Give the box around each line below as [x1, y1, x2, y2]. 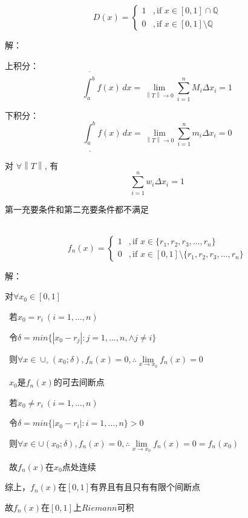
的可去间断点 [53, 376, 105, 388]
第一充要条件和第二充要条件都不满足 [5, 202, 149, 215]
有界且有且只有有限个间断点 [90, 480, 200, 493]
